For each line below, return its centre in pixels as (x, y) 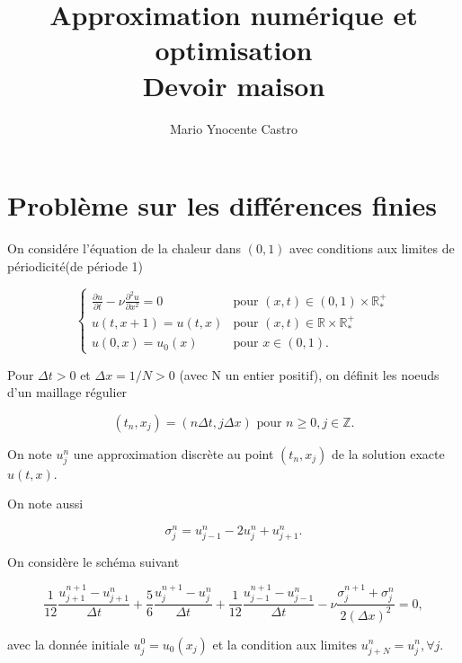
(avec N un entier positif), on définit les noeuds (309, 374)
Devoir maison (234, 85)
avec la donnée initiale (68, 644)
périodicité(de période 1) (75, 265)
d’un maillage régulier (67, 392)
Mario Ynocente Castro (234, 128)
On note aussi (45, 504)
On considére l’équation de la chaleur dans (124, 248)
